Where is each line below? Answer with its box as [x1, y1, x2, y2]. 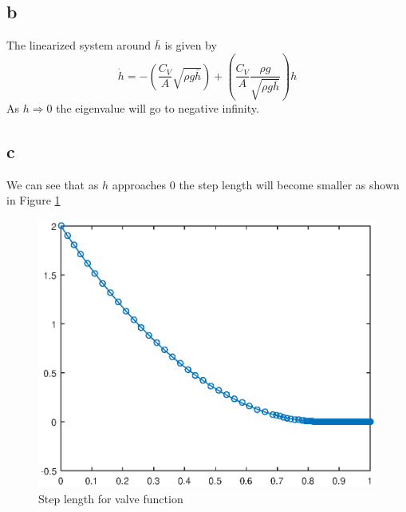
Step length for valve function [38, 490, 183, 506]
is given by [164, 37, 217, 54]
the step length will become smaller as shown [179, 176, 400, 192]
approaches [112, 176, 167, 192]
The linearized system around [6, 37, 152, 54]
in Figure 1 [6, 192, 61, 208]
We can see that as [6, 176, 99, 192]
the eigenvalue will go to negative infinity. [56, 99, 259, 116]
